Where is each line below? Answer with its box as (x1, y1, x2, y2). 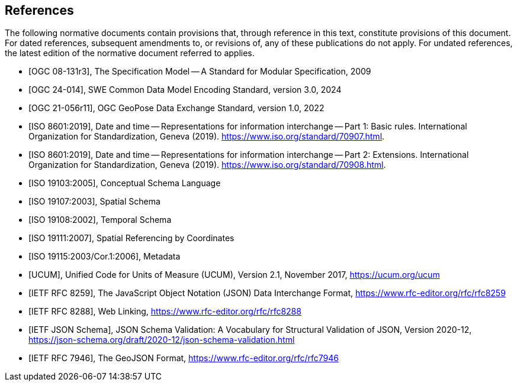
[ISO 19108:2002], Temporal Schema (28, 215, 172, 225)
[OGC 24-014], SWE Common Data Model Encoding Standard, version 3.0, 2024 (28, 85, 342, 95)
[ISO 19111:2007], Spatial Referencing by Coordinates (28, 233, 235, 244)
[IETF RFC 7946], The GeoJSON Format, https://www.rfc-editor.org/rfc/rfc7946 (28, 353, 339, 364)
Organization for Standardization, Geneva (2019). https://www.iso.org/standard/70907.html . (28, 131, 385, 142)
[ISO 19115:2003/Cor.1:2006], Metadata (28, 251, 181, 262)
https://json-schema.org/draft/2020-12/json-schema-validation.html (28, 335, 295, 345)
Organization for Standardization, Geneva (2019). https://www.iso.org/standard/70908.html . (28, 160, 386, 170)
